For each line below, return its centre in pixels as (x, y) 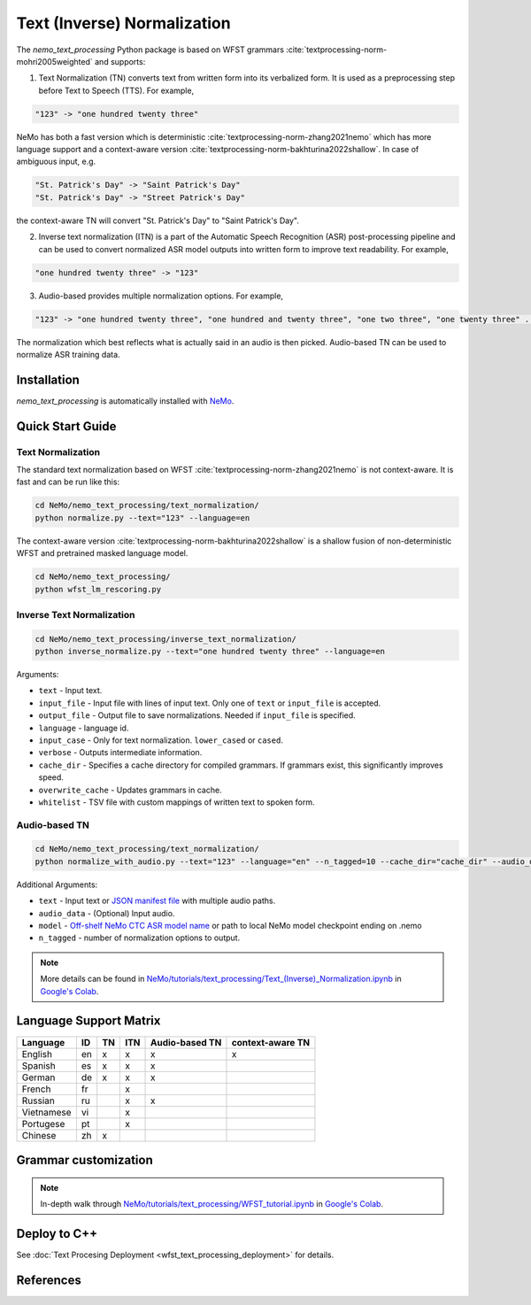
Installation (48, 379)
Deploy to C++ (57, 1234)
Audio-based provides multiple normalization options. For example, (161, 296)
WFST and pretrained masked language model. (102, 553)
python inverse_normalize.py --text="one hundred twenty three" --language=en (210, 652)
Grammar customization (85, 1160)
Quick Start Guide (66, 426)
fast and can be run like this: (68, 482)
